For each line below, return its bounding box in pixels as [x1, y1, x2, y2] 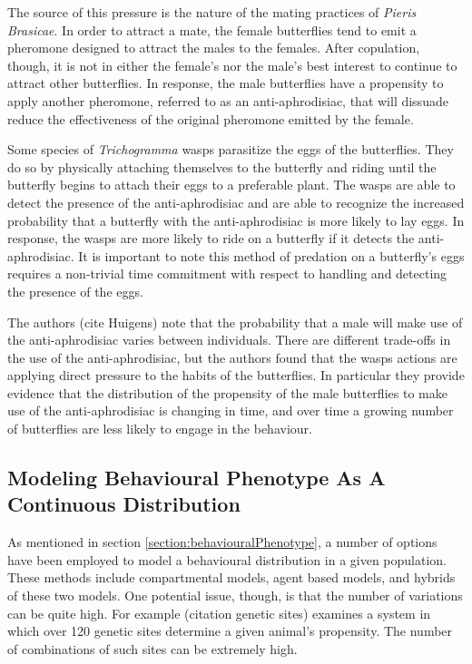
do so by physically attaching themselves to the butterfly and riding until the [7, 157, 437, 176]
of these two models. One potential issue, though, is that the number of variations [7, 586, 463, 605]
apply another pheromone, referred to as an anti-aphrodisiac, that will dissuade [7, 91, 448, 110]
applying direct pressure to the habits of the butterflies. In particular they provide [7, 366, 465, 385]
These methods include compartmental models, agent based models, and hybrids [7, 568, 456, 587]
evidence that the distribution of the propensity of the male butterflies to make [7, 383, 447, 402]
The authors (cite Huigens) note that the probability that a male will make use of [7, 312, 463, 331]
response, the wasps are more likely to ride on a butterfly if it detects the [7, 229, 415, 248]
